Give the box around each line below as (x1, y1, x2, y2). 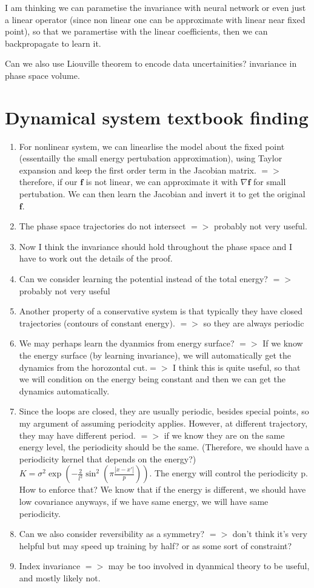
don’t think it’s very (232, 527, 307, 540)
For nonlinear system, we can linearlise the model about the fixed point (19, 140, 285, 152)
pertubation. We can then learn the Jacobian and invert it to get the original (19, 188, 306, 200)
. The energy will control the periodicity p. (149, 467, 308, 479)
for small (253, 175, 286, 188)
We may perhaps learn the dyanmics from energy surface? (19, 337, 235, 350)
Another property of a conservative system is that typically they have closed (19, 305, 302, 317)
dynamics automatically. (19, 384, 110, 397)
